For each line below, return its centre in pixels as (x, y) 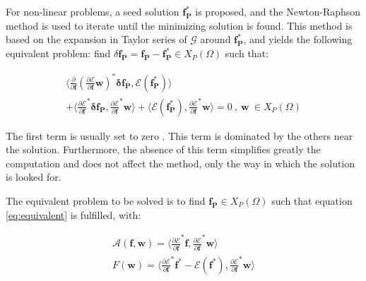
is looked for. (34, 177)
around (216, 39)
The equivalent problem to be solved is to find (106, 200)
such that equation (312, 200)
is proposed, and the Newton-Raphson (278, 11)
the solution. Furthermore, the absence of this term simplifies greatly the (163, 149)
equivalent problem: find (58, 53)
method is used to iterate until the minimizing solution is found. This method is (179, 25)
